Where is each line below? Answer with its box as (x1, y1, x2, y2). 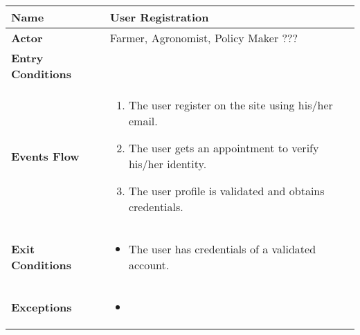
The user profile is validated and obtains (128, 183, 325, 199)
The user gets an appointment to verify (128, 140, 319, 156)
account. (128, 257, 170, 273)
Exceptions (11, 299, 72, 315)
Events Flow (11, 147, 80, 164)
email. (128, 113, 158, 129)
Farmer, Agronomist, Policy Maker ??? (109, 30, 298, 46)
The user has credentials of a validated (128, 241, 316, 257)
